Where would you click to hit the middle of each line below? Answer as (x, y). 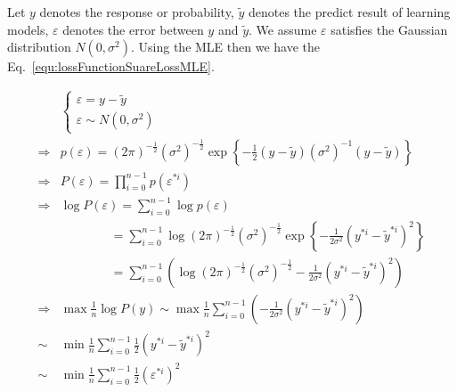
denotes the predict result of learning (349, 12)
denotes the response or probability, (137, 12)
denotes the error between (133, 29)
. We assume (283, 29)
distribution (39, 47)
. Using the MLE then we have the (226, 47)
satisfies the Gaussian (389, 29)
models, (28, 29)
